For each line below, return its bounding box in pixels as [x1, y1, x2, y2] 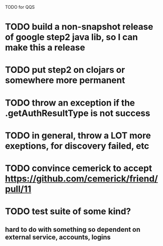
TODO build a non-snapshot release [5, 22, 154, 32]
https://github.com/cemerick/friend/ [5, 173, 158, 184]
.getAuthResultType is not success [5, 108, 150, 119]
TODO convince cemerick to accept [5, 162, 152, 174]
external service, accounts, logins [5, 233, 111, 241]
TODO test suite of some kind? [5, 206, 131, 217]
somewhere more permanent [5, 75, 125, 86]
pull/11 [5, 183, 32, 195]
